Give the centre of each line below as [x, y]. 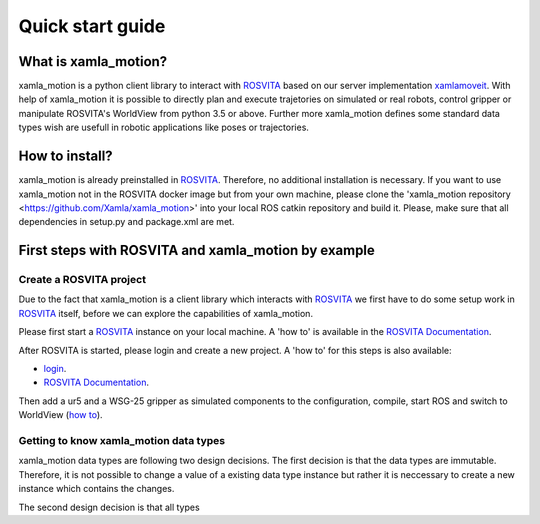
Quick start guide [92, 26]
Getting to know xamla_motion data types [121, 440]
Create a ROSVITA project [82, 280]
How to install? [66, 156]
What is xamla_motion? [93, 61]
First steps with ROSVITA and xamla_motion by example [196, 250]
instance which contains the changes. [96, 489]
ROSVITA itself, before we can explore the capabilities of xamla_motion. [166, 313]
